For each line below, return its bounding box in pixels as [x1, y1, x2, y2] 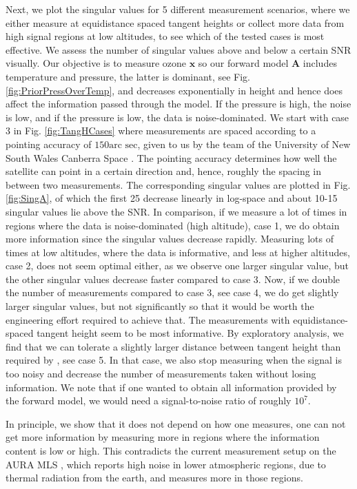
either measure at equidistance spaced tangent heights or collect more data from [6, 15, 345, 30]
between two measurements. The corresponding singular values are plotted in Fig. [6, 177, 351, 191]
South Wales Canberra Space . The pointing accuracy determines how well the [6, 150, 337, 165]
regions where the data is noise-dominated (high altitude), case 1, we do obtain [6, 218, 340, 232]
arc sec [109, 140, 138, 150]
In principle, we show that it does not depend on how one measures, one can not [6, 416, 346, 430]
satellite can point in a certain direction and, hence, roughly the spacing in [6, 164, 322, 178]
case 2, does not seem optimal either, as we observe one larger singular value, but [6, 258, 349, 273]
